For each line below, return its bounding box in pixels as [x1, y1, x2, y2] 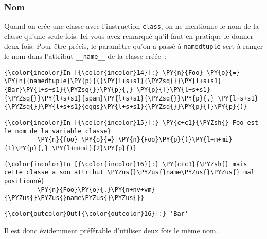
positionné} [4, 177, 45, 185]
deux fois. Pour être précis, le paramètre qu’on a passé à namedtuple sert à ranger [4, 41, 263, 51]
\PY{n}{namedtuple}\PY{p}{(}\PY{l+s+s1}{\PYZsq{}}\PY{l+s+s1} [4, 77, 222, 85]
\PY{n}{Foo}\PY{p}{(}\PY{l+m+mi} [118, 136, 233, 144]
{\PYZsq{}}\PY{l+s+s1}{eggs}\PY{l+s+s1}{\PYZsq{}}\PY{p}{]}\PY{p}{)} [4, 103, 247, 111]
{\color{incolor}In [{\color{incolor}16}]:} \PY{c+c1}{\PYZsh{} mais [4, 160, 247, 168]
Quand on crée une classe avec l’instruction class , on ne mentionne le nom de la [4, 21, 259, 31]
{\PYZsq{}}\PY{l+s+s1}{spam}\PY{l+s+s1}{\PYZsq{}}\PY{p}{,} [4, 94, 215, 102]
